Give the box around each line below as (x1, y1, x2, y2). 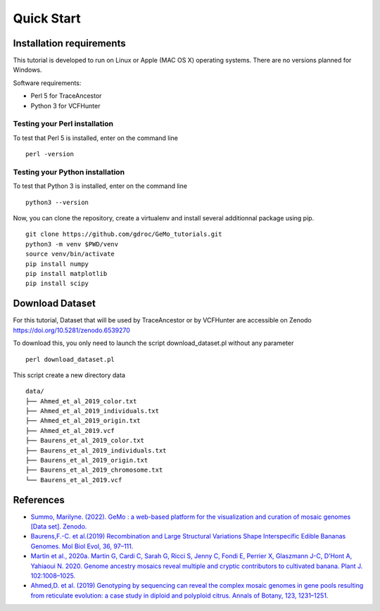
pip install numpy (25, 260, 89, 267)
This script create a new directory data (13, 370, 126, 379)
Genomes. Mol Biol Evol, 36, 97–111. (30, 542, 134, 550)
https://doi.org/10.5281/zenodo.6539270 (13, 326, 130, 334)
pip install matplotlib (25, 270, 108, 278)
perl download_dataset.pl (25, 355, 115, 363)
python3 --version (25, 198, 89, 206)
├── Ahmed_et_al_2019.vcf (25, 427, 115, 434)
